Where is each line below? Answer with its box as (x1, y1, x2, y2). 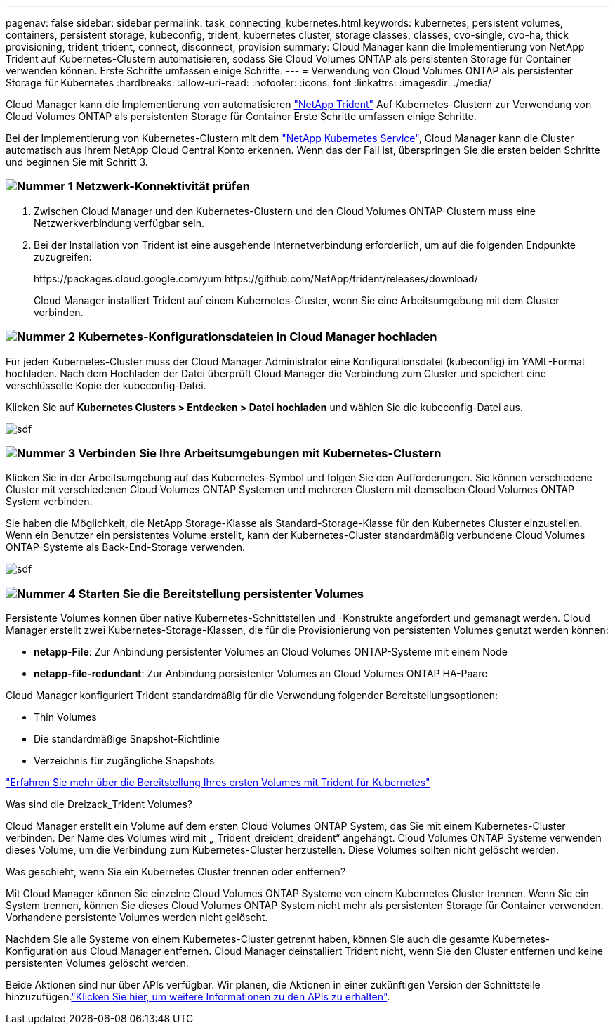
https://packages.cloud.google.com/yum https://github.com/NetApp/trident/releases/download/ (34, 272, 478, 285)
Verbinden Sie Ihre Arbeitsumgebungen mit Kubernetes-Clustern (78, 445, 442, 460)
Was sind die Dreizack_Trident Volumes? (6, 798, 193, 810)
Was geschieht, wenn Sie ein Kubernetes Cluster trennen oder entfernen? (6, 866, 346, 878)
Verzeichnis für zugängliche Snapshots (34, 755, 215, 767)
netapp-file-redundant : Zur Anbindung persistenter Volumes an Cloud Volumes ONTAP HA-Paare (34, 667, 488, 679)
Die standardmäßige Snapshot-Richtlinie (34, 733, 220, 745)
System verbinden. (6, 495, 93, 508)
